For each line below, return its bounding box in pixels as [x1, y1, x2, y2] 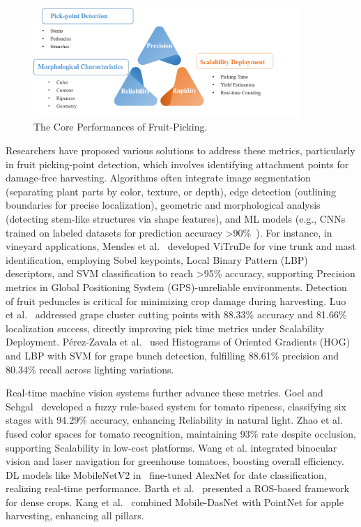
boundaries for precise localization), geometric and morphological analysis [6, 198, 321, 212]
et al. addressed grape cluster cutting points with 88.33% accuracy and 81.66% [6, 307, 347, 322]
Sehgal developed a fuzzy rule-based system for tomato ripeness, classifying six [6, 399, 346, 413]
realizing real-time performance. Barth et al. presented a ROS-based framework [6, 481, 350, 496]
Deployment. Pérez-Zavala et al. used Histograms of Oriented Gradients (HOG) [6, 334, 351, 349]
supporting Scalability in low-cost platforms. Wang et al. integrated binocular [6, 440, 337, 454]
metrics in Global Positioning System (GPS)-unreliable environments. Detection [6, 279, 347, 294]
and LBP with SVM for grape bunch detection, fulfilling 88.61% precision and [6, 348, 339, 362]
